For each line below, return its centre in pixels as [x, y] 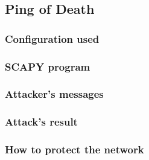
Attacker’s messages [54, 94]
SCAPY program [48, 66]
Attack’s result [41, 122]
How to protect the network [74, 149]
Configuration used [52, 38]
